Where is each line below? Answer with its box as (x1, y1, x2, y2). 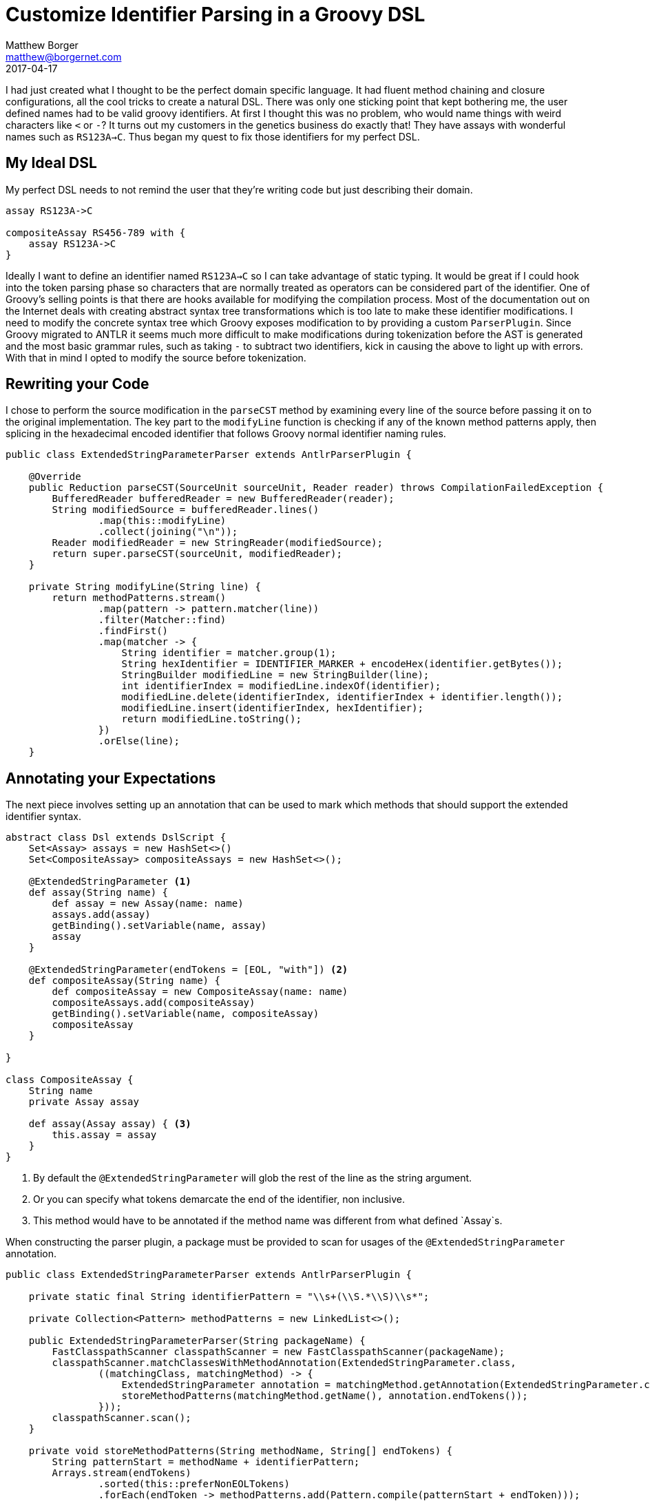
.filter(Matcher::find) (98, 614, 227, 626)
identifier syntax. (6, 810, 82, 823)
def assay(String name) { (28, 887, 169, 899)
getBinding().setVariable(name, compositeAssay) (52, 1008, 319, 1020)
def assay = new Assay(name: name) (52, 898, 244, 910)
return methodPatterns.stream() (52, 592, 227, 604)
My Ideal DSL (6, 154, 97, 172)
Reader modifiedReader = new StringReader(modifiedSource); (52, 537, 383, 549)
